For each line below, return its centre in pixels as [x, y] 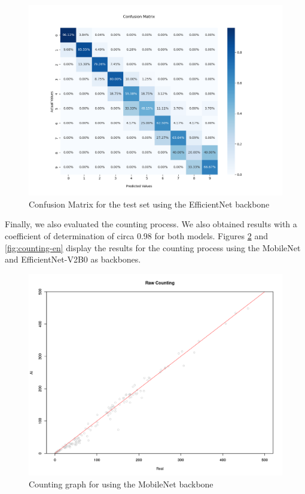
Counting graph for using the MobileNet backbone [121, 484]
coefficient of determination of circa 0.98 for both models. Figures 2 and [136, 236]
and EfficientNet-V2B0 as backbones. [73, 259]
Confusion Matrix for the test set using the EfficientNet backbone [149, 204]
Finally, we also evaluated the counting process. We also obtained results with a [151, 224]
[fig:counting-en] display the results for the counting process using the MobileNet [153, 247]
